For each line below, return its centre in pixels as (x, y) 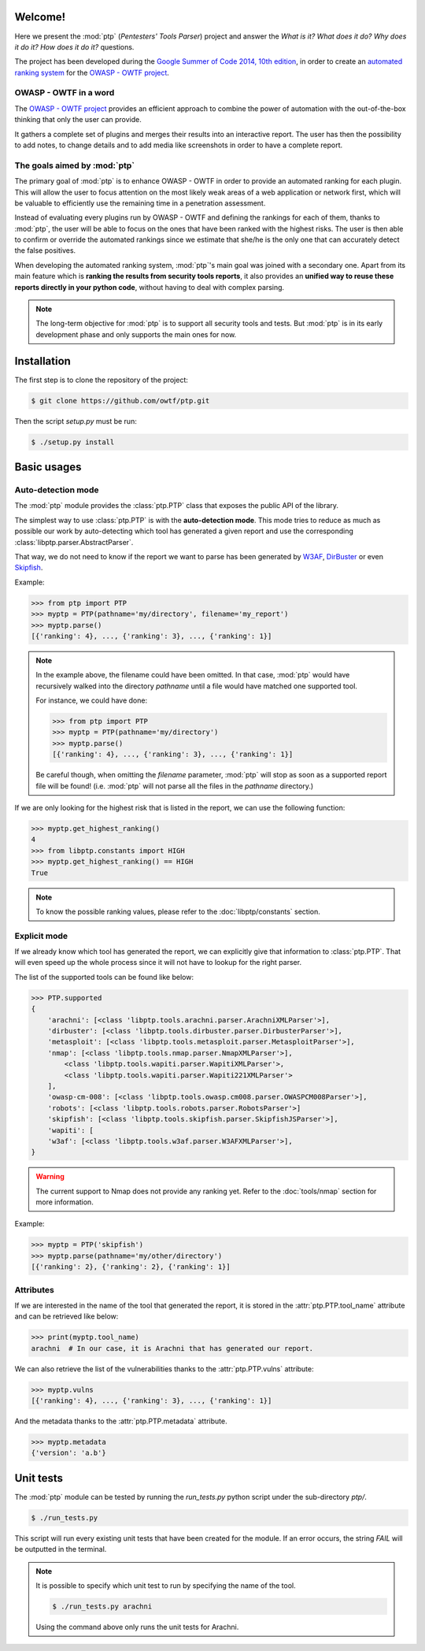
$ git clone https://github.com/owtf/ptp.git (120, 401)
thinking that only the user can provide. (78, 120)
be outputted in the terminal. (61, 1549)
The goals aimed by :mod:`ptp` (75, 165)
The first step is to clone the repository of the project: (101, 380)
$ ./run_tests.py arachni (102, 1606)
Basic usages (48, 467)
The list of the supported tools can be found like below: (104, 977)
